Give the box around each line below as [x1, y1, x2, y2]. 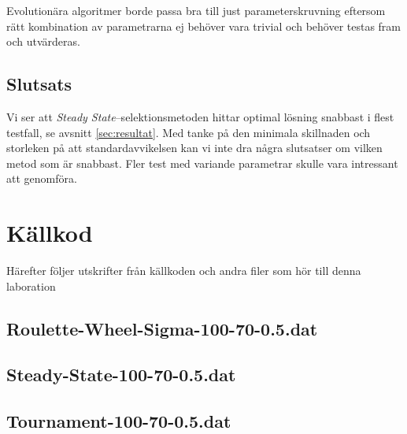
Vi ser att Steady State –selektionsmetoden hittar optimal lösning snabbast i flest [6, 108, 394, 124]
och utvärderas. [6, 33, 80, 50]
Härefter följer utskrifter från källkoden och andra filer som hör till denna [6, 262, 361, 279]
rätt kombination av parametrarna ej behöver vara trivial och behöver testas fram [6, 17, 401, 34]
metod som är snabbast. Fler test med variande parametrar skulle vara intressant [6, 154, 398, 171]
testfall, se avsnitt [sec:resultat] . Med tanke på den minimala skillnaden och [6, 124, 371, 140]
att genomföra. [6, 170, 77, 187]
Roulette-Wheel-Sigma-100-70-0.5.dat [6, 316, 318, 340]
